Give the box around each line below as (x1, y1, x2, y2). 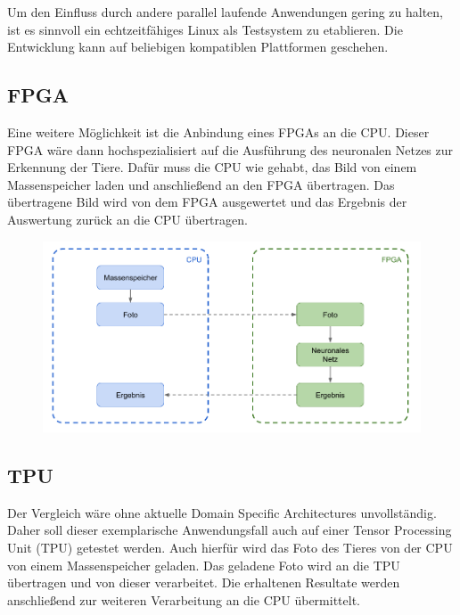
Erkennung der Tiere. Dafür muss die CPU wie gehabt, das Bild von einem (7, 158, 417, 176)
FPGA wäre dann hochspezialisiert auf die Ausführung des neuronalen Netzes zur (7, 140, 454, 159)
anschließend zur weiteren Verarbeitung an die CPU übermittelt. (7, 590, 360, 609)
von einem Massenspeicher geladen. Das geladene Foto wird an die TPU (7, 555, 400, 574)
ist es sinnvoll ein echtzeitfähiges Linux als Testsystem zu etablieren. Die (7, 20, 403, 38)
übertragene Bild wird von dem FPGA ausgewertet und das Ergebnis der (7, 193, 407, 211)
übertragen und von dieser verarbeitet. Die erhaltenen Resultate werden (7, 573, 400, 592)
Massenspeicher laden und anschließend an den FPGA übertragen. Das (7, 175, 395, 193)
